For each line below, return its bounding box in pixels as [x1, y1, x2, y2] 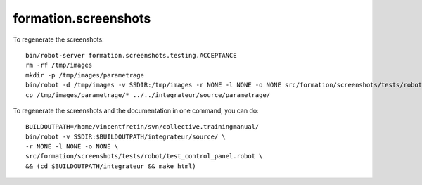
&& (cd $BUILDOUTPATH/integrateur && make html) [25, 162, 196, 170]
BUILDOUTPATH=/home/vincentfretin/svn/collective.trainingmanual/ [25, 123, 260, 131]
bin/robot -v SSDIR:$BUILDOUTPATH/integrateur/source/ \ [25, 132, 226, 141]
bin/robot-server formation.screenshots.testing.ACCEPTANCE [25, 51, 237, 59]
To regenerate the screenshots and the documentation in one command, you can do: [13, 106, 260, 115]
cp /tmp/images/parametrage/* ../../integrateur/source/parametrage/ [25, 91, 271, 98]
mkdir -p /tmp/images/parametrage [25, 71, 144, 79]
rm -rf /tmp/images [25, 61, 93, 70]
